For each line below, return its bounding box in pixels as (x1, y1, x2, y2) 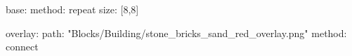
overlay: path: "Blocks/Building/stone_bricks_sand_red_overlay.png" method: (6, 25, 347, 40)
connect (6, 39, 39, 54)
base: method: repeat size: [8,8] (6, 2, 139, 16)
